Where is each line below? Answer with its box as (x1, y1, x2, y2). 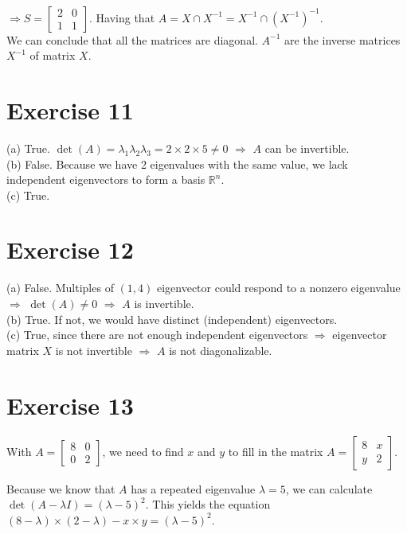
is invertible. (134, 295, 194, 311)
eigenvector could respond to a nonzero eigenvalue (156, 279, 401, 296)
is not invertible (55, 341, 132, 358)
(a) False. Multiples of (6, 279, 114, 296)
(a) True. (6, 139, 50, 156)
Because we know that (6, 480, 115, 497)
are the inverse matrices (284, 31, 401, 48)
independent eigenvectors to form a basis (6, 171, 205, 188)
